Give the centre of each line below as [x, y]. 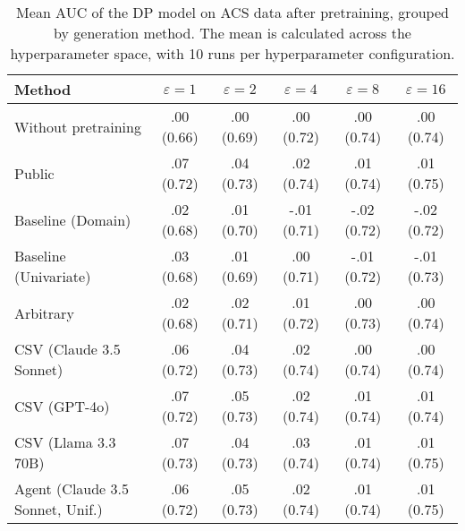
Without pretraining [78, 126]
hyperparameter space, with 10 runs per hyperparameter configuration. [232, 53]
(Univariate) [53, 276]
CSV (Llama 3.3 [65, 442]
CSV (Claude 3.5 [68, 349]
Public [34, 173]
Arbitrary [44, 313]
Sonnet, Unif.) [59, 509]
